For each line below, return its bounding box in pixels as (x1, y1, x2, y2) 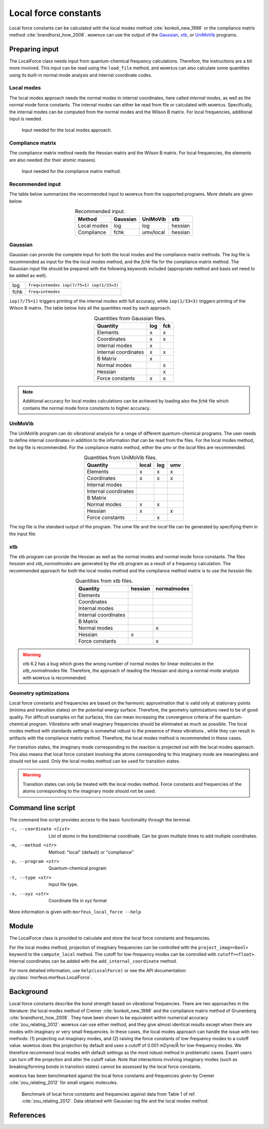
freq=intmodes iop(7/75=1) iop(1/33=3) (28, 283, 119, 288)
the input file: (9, 531, 37, 537)
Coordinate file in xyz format (48, 897, 107, 903)
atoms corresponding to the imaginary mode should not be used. (22, 788, 156, 794)
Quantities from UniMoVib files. (84, 454, 157, 461)
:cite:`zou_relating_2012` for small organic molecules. (9, 1080, 118, 1086)
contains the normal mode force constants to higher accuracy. (22, 405, 150, 411)
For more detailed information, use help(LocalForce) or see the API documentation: (9, 967, 187, 973)
